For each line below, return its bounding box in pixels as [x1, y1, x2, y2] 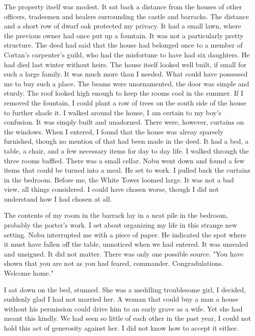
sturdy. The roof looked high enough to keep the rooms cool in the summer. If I [4, 88, 244, 98]
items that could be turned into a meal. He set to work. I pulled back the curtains [4, 165, 251, 175]
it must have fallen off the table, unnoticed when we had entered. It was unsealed [4, 239, 249, 249]
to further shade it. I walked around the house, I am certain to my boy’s [4, 107, 222, 117]
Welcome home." [4, 268, 53, 278]
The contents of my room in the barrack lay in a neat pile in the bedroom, [4, 210, 228, 220]
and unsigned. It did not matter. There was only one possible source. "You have [4, 248, 244, 258]
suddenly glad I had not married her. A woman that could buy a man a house [4, 294, 239, 304]
